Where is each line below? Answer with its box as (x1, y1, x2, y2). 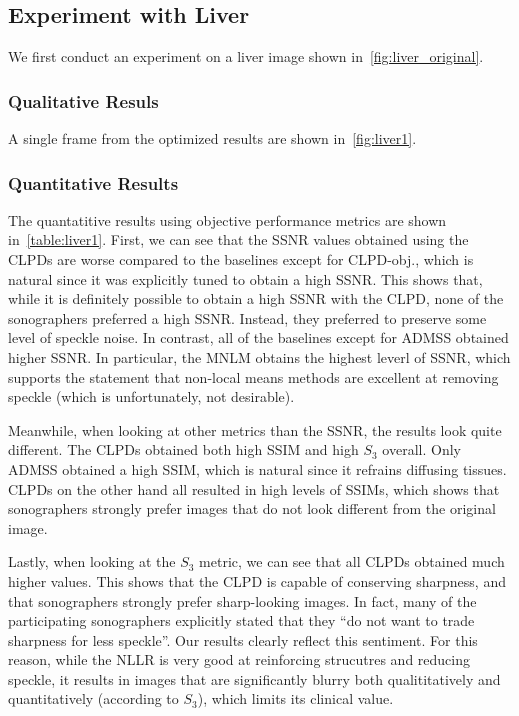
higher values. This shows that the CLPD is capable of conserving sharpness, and (8, 570, 506, 591)
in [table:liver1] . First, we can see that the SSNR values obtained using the (8, 229, 469, 250)
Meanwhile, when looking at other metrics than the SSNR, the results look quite (8, 419, 502, 440)
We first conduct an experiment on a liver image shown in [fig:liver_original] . (8, 46, 484, 67)
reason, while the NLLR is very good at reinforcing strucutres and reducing (8, 649, 471, 670)
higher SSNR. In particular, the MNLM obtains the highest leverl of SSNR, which (8, 346, 511, 367)
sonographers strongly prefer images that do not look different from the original (8, 498, 496, 519)
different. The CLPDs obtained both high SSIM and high (8, 439, 359, 460)
